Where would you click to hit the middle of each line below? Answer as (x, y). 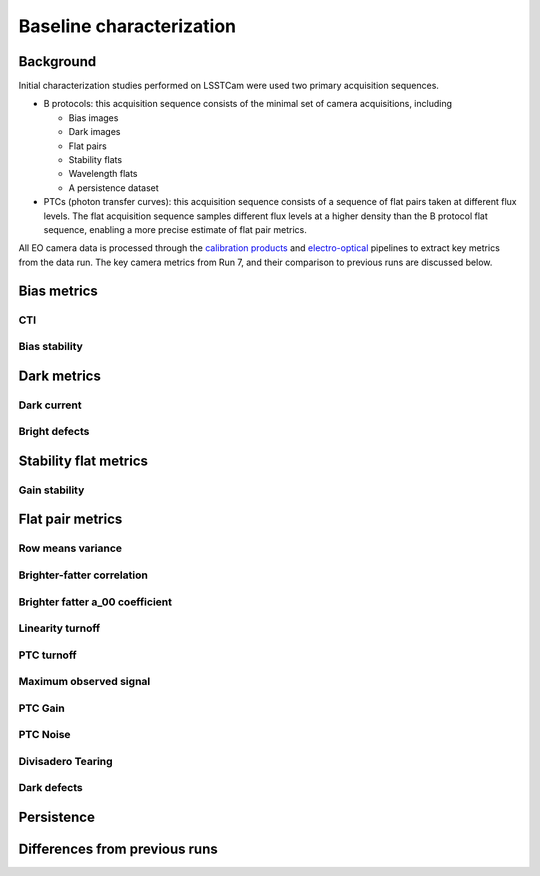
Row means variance (70, 548)
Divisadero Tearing (66, 761)
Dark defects (51, 788)
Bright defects (54, 432)
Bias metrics (58, 290)
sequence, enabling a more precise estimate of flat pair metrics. (175, 229)
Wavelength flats (103, 174)
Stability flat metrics (83, 460)
